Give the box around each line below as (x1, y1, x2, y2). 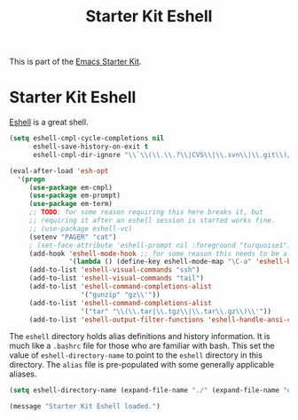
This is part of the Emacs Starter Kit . (9, 56, 142, 67)
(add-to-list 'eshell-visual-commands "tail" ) (28, 273, 204, 283)
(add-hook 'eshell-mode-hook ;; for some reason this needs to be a (28, 249, 288, 258)
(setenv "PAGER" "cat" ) (28, 233, 117, 242)
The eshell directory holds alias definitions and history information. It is (9, 331, 271, 342)
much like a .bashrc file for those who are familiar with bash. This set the (9, 340, 275, 352)
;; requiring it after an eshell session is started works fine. (28, 216, 276, 225)
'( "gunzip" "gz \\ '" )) (80, 290, 161, 299)
